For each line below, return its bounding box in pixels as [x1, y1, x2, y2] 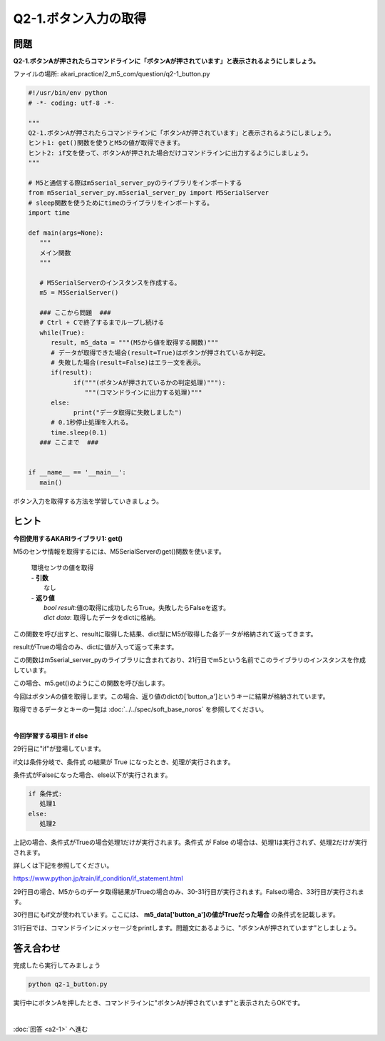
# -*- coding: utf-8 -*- [28, 98, 115, 107]
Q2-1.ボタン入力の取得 [13, 11, 146, 26]
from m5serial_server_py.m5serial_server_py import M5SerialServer [28, 189, 269, 197]
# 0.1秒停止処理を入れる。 [51, 418, 133, 427]
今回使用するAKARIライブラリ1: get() [13, 534, 123, 542]
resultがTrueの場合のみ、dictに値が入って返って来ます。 [13, 643, 178, 651]
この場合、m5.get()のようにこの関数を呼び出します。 [13, 679, 169, 688]
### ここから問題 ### [39, 309, 111, 317]
